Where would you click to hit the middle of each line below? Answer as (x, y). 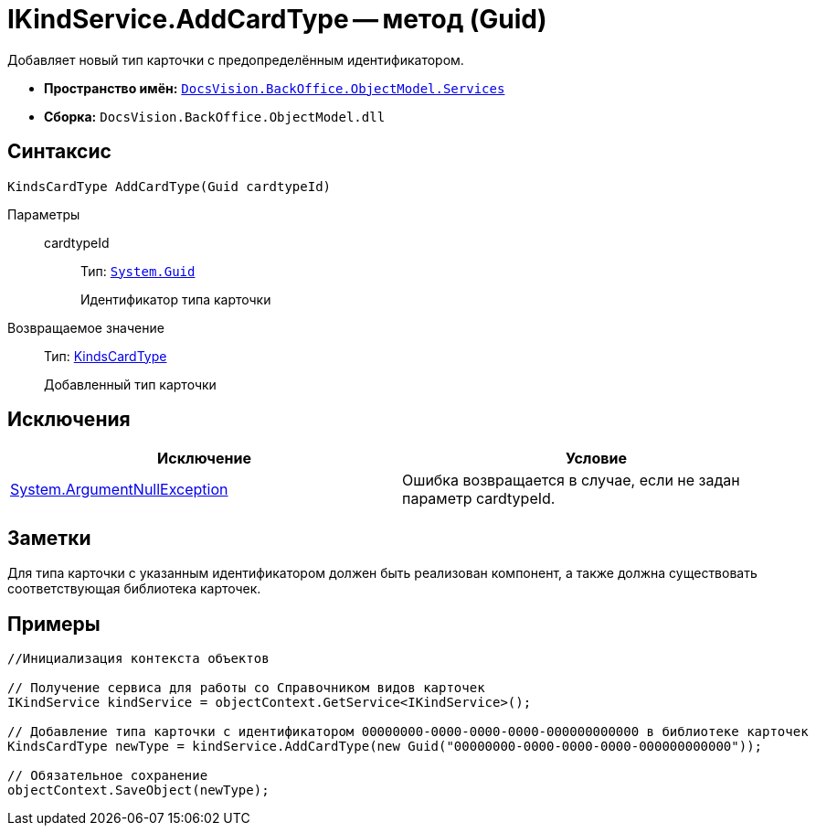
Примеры (54, 624)
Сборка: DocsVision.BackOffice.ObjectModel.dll (215, 116)
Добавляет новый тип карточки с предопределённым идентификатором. (236, 59)
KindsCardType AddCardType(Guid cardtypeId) (170, 186)
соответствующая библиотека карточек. (134, 589)
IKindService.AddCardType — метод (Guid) (277, 19)
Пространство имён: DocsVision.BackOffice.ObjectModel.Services (275, 88)
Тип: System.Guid (138, 271)
